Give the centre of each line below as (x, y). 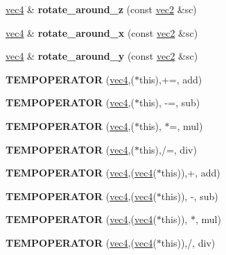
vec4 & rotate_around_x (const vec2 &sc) (102, 32)
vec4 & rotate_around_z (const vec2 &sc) (101, 9)
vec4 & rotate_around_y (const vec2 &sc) (102, 56)
